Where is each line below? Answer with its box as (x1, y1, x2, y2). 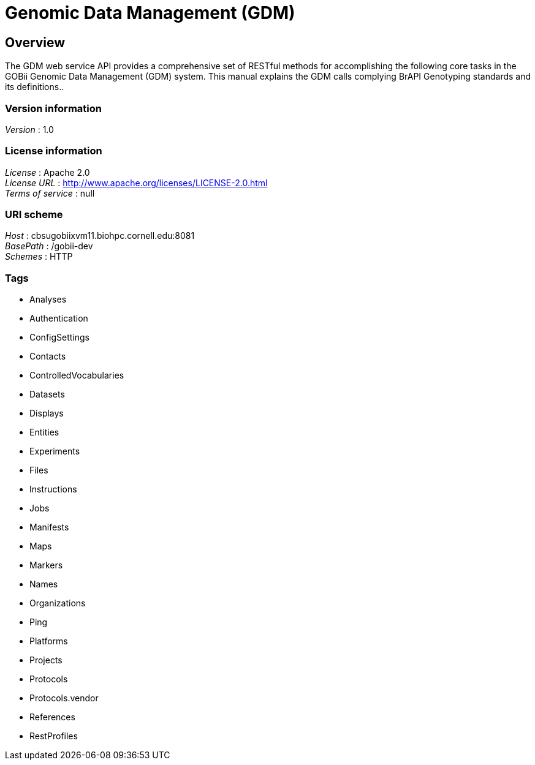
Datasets (29, 389, 65, 400)
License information (5, 145, 102, 157)
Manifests (29, 522, 69, 533)
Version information (5, 102, 102, 115)
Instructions (29, 484, 77, 495)
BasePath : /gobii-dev (5, 241, 93, 252)
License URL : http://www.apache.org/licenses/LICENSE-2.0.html (5, 177, 268, 188)
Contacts (29, 351, 66, 362)
